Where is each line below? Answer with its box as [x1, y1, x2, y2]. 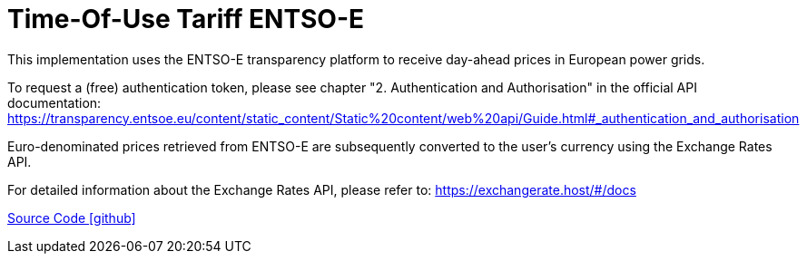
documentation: [7, 94, 102, 111]
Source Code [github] [7, 209, 136, 226]
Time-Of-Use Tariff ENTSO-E [7, 4, 364, 34]
